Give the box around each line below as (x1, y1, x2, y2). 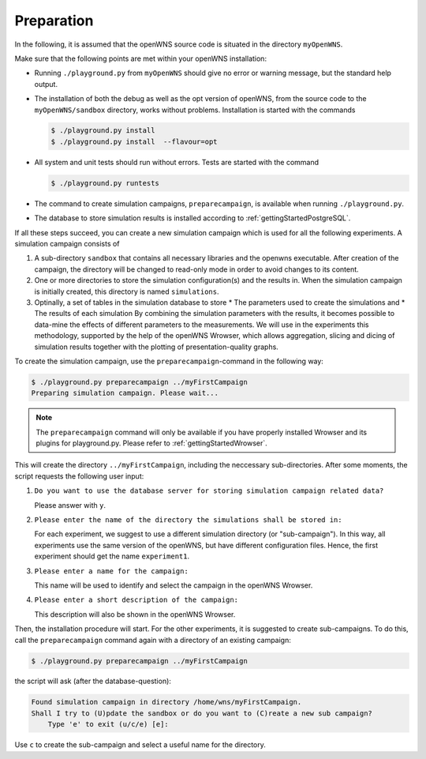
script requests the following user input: (14, 471, 144, 481)
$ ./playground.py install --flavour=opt (50, 137, 218, 146)
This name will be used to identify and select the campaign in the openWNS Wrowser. (34, 581, 313, 590)
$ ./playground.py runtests (50, 178, 159, 187)
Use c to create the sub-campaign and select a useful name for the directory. (14, 740, 266, 750)
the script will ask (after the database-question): (14, 676, 171, 686)
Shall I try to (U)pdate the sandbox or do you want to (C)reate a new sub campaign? (31, 708, 372, 718)
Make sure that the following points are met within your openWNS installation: (14, 54, 267, 63)
